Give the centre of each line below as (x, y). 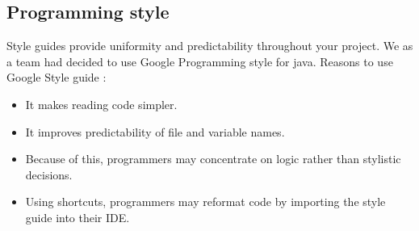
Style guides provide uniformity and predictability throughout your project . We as (210, 46)
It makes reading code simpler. (101, 104)
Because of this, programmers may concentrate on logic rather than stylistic (213, 159)
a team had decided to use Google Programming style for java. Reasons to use (200, 61)
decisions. (49, 174)
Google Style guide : (57, 77)
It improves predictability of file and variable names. (155, 131)
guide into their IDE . (78, 217)
